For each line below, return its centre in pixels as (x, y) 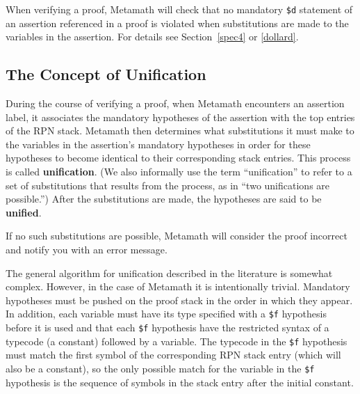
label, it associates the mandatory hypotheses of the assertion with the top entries (180, 117)
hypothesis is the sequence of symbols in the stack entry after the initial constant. (180, 382)
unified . (24, 212)
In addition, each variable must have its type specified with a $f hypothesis (166, 314)
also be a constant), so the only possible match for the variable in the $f (160, 368)
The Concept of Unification (106, 74)
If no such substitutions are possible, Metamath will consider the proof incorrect (177, 236)
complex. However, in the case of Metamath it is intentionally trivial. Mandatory (178, 286)
